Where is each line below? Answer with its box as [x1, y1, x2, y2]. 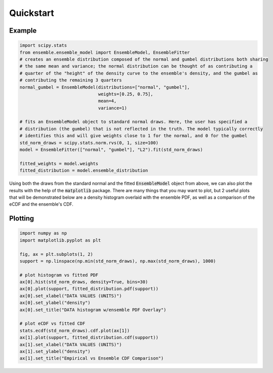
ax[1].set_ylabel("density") [19, 348, 91, 354]
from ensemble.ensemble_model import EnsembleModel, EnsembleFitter [19, 50, 190, 55]
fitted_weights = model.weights [19, 160, 99, 166]
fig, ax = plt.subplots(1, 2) [19, 251, 93, 257]
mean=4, [98, 98, 117, 104]
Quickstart [9, 7, 55, 18]
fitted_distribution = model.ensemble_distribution [19, 168, 148, 173]
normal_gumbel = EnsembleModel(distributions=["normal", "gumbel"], [19, 84, 190, 90]
